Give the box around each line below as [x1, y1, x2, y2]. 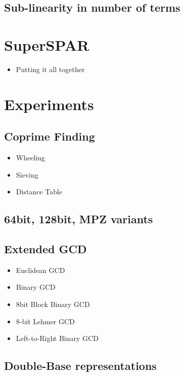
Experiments [4, 93, 94, 114]
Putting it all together [16, 63, 85, 74]
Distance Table [16, 186, 63, 197]
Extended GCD [4, 241, 87, 257]
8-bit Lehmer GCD [16, 316, 75, 326]
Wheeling [16, 152, 45, 163]
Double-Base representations [4, 358, 157, 373]
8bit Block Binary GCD [16, 299, 90, 310]
